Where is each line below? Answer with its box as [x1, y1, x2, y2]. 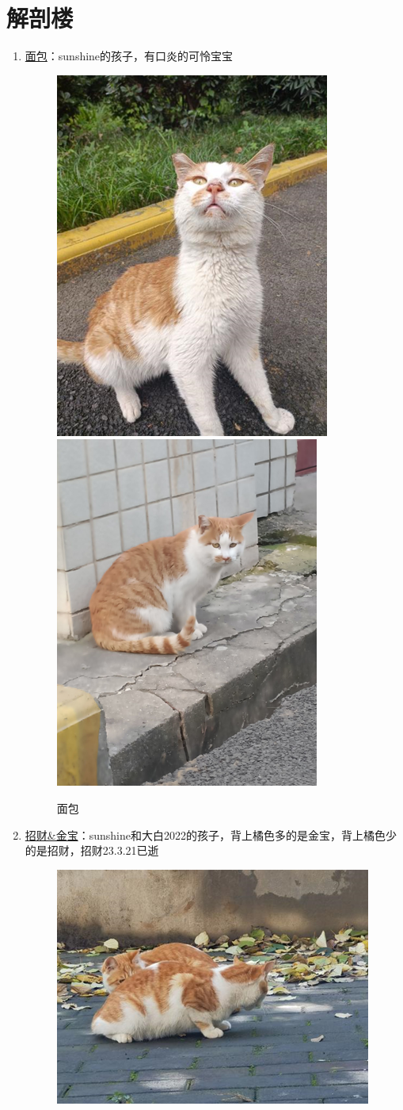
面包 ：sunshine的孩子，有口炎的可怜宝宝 [25, 48, 234, 64]
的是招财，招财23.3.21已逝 [25, 842, 159, 859]
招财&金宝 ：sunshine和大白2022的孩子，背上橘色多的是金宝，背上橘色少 [25, 826, 397, 843]
